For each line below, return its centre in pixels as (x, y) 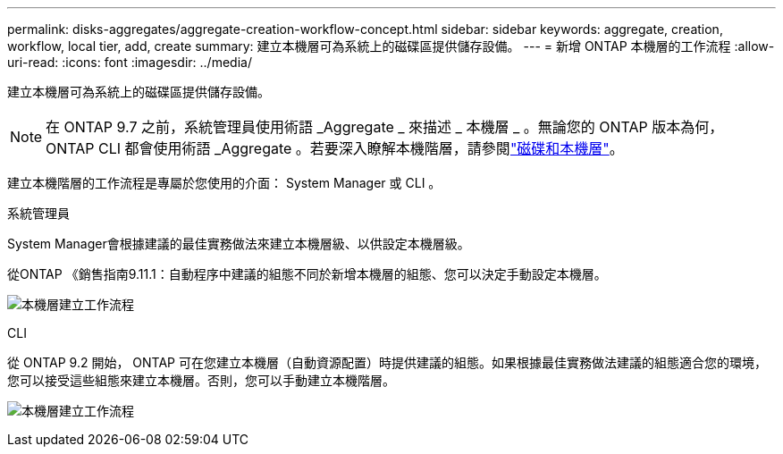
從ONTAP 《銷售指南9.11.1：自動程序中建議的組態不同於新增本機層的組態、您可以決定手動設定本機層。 (307, 274)
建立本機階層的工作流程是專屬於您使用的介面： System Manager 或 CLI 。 (224, 183)
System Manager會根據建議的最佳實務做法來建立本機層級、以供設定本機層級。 (239, 244)
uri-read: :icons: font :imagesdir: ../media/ (130, 62)
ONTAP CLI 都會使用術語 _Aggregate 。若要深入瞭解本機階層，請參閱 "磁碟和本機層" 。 (335, 148)
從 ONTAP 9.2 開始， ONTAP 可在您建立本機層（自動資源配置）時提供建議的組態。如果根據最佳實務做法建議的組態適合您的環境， (387, 362)
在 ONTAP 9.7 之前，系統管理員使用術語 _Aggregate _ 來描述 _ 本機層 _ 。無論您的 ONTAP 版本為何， (385, 127)
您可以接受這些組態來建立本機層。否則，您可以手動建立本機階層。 (201, 380)
